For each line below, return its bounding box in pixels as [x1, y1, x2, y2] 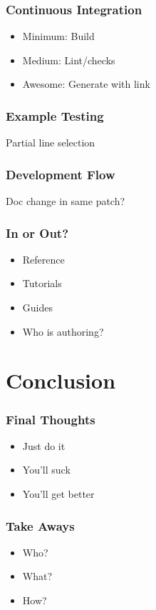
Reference [22, 251, 65, 266]
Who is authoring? [22, 324, 104, 339]
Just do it [22, 438, 66, 453]
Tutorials [22, 276, 62, 291]
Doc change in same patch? [6, 194, 125, 209]
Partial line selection [6, 135, 95, 150]
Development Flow [6, 165, 115, 183]
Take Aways [6, 516, 75, 534]
